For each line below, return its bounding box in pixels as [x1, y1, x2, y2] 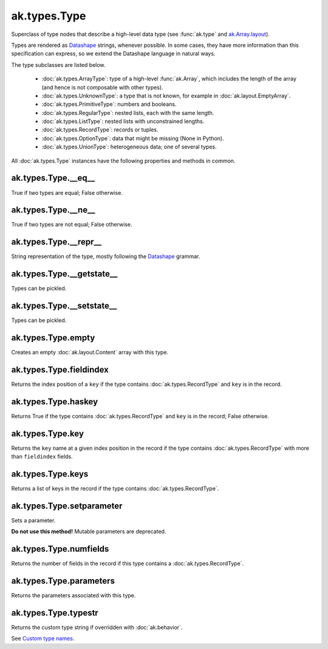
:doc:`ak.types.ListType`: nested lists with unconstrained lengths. [41, 118, 205, 125]
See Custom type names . [11, 635, 75, 642]
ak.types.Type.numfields [11, 544, 109, 554]
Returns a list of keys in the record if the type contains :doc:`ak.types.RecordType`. [11, 485, 219, 493]
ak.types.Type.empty [11, 332, 95, 343]
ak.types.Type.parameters [11, 576, 115, 586]
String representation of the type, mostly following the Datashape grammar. [11, 253, 200, 260]
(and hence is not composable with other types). [41, 83, 163, 91]
